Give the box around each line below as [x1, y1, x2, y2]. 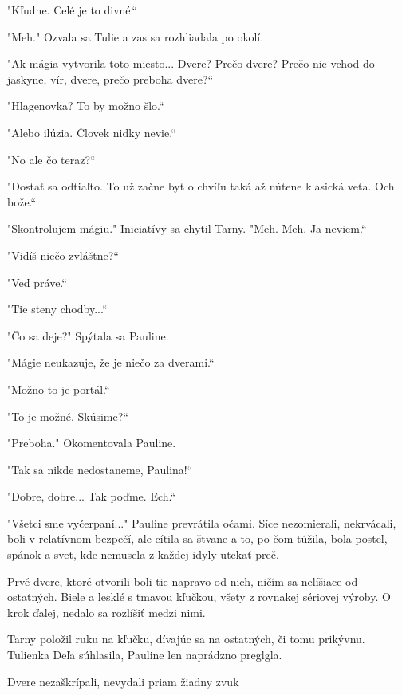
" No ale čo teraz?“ [7, 151, 96, 167]
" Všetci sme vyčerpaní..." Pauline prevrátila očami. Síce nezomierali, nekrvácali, [7, 514, 396, 531]
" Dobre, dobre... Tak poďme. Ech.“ [7, 488, 176, 505]
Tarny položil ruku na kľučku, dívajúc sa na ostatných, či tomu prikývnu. [7, 630, 365, 647]
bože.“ [7, 193, 37, 210]
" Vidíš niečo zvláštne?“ [7, 246, 119, 263]
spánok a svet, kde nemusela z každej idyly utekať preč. [7, 546, 279, 563]
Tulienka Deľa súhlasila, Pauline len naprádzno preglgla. [7, 646, 282, 663]
